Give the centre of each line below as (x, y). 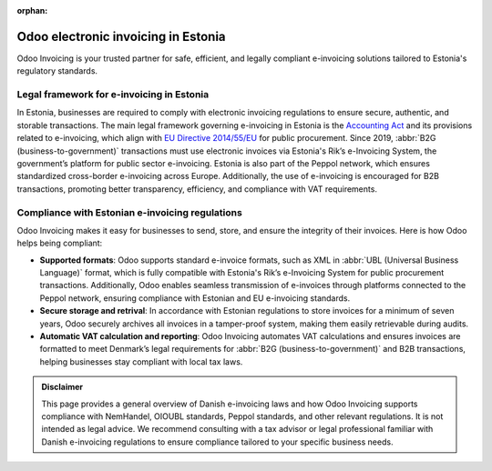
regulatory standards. (57, 71)
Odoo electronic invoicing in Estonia (122, 36)
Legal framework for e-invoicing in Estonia (113, 95)
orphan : (32, 10)
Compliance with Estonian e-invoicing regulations (130, 212)
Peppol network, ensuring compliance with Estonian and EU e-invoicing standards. (195, 298)
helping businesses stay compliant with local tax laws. (141, 361)
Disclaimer (62, 387)
